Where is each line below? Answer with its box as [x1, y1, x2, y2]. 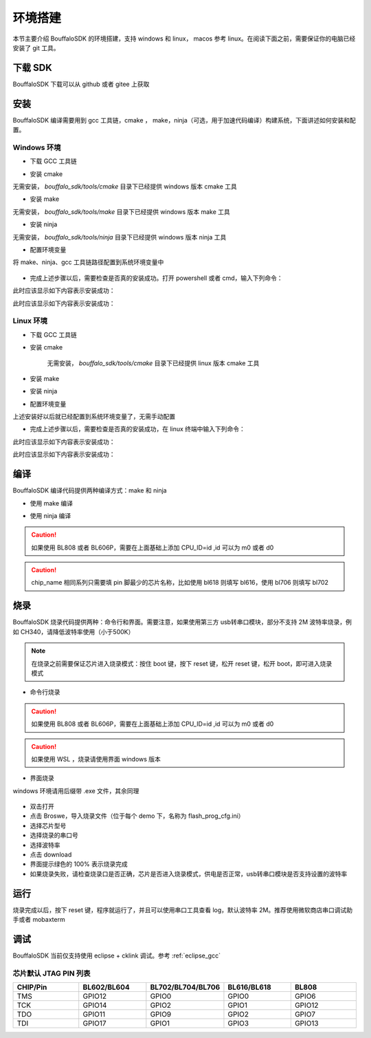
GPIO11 [82, 1010, 106, 1019]
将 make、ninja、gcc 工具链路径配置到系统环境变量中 [12, 258, 164, 266]
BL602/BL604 [82, 982, 130, 992]
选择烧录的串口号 [30, 831, 78, 839]
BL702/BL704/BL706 [150, 982, 221, 992]
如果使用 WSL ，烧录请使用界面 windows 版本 [31, 755, 161, 763]
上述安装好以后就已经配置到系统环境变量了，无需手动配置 [12, 413, 175, 421]
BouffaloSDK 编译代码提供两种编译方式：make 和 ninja [12, 486, 168, 495]
